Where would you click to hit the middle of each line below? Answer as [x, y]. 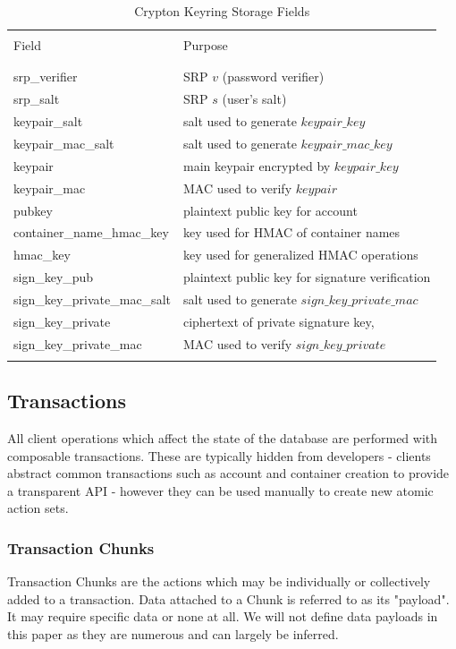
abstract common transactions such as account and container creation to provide [228, 473]
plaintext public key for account [270, 210]
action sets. [38, 508]
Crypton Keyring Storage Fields [222, 11]
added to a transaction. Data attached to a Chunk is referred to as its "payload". [228, 598]
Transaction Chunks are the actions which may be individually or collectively [219, 581]
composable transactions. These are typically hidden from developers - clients [219, 455]
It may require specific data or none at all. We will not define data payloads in [223, 616]
